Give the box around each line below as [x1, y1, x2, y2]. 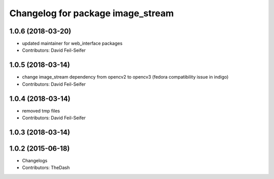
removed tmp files [22, 108, 60, 114]
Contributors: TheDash [22, 165, 70, 171]
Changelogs [22, 157, 48, 163]
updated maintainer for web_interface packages [22, 41, 123, 47]
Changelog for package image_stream [9, 8, 174, 19]
